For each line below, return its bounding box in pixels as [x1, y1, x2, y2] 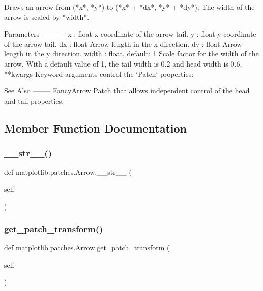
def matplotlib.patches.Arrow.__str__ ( [4, 167, 132, 177]
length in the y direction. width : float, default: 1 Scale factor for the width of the [4, 48, 259, 59]
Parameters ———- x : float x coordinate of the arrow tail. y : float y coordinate [4, 28, 256, 39]
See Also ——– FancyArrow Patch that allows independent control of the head [4, 85, 250, 96]
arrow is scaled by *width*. [4, 11, 90, 22]
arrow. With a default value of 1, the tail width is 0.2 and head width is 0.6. [4, 58, 242, 69]
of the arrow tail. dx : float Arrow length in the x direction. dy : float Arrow [4, 38, 242, 49]
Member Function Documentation [4, 120, 187, 136]
